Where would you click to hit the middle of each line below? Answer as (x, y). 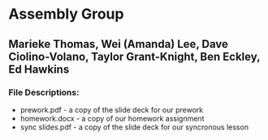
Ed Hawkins (39, 69)
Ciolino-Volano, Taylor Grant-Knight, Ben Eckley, (134, 56)
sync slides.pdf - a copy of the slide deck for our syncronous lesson (134, 127)
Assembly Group (66, 14)
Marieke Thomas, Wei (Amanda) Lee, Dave (119, 44)
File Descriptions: (44, 92)
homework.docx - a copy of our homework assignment (112, 118)
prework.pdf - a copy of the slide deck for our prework (112, 109)
